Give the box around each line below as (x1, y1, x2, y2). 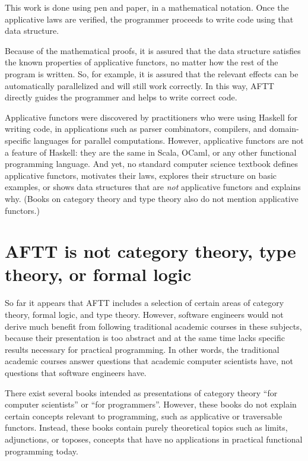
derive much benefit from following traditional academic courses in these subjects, (5, 320, 302, 332)
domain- (269, 122, 299, 135)
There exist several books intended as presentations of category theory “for (5, 386, 278, 399)
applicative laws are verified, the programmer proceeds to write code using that (5, 12, 294, 25)
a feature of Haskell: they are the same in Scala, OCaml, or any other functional (5, 146, 297, 158)
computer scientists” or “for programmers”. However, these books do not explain (5, 398, 297, 411)
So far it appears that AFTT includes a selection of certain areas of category (5, 296, 284, 309)
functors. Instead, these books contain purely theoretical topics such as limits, (5, 421, 288, 434)
